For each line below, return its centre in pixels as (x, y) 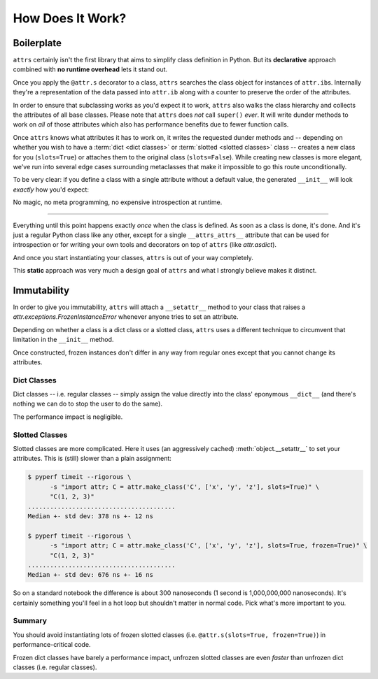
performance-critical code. (52, 645)
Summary (30, 621)
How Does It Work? (70, 18)
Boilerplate (37, 43)
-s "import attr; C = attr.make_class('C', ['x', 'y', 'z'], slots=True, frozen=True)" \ (209, 546)
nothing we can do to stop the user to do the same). (87, 404)
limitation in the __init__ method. (63, 340)
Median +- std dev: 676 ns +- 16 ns (91, 575)
